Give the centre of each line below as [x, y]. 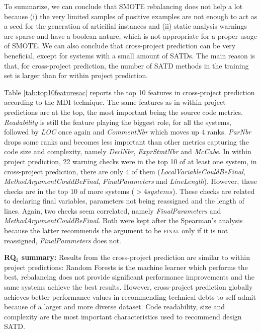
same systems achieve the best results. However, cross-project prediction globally [128, 287]
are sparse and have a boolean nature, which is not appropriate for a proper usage [131, 36]
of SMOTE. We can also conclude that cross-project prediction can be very [120, 46]
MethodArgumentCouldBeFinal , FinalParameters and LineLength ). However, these [131, 181]
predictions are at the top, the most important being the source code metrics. [123, 112]
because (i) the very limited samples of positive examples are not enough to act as [131, 16]
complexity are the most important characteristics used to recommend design [123, 316]
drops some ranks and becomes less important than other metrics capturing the [126, 141]
